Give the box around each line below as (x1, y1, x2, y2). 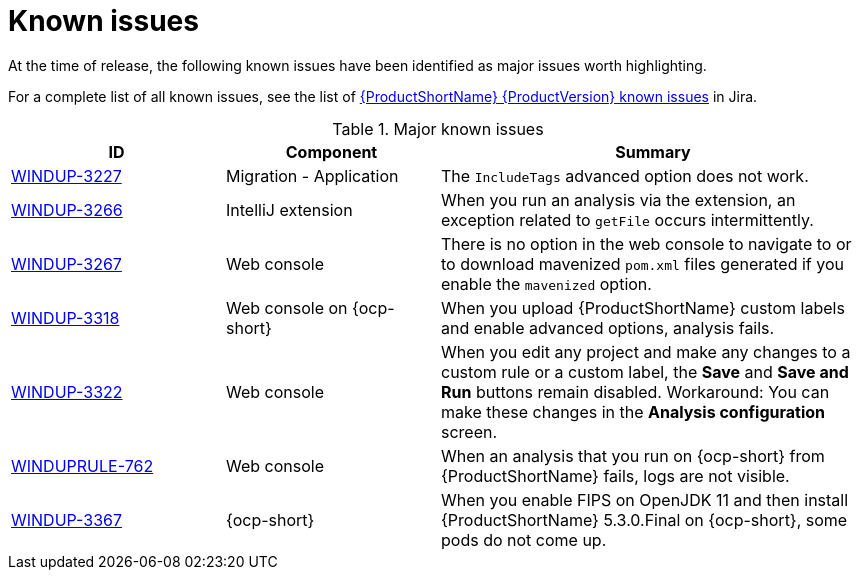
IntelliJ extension (226, 199, 353, 220)
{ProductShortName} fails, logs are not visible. (441, 465, 790, 486)
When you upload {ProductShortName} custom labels (441, 297, 845, 318)
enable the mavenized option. (441, 273, 652, 294)
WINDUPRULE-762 (11, 455, 154, 476)
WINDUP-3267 (11, 253, 122, 274)
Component (285, 141, 378, 162)
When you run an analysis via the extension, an (441, 189, 796, 210)
